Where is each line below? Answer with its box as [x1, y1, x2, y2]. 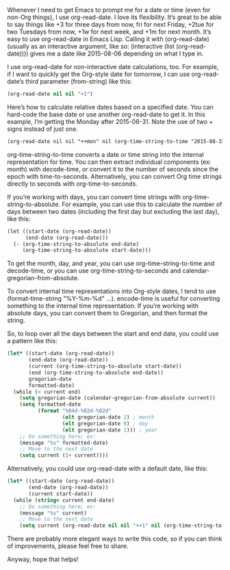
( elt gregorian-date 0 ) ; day [62, 420, 149, 427]
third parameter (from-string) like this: [25, 77, 132, 85]
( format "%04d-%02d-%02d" [37, 408, 112, 414]
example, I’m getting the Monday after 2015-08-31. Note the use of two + [7, 117, 214, 125]
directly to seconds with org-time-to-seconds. [7, 179, 138, 188]
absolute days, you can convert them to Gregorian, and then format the [7, 309, 208, 317]
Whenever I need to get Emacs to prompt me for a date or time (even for [7, 6, 211, 14]
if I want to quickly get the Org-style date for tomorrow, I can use [7, 70, 190, 78]
